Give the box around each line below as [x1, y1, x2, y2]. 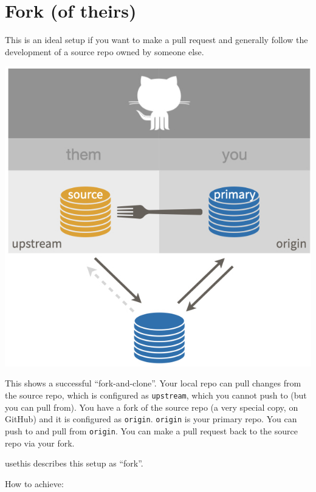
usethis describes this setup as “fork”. [5, 457, 143, 470]
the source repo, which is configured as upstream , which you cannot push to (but [5, 388, 307, 401]
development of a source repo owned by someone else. [5, 45, 204, 58]
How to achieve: [5, 477, 64, 490]
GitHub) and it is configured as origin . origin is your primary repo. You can [5, 413, 297, 425]
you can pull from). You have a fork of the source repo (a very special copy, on [5, 400, 298, 413]
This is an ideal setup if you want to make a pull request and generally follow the [5, 33, 308, 46]
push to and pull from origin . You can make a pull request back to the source [5, 424, 298, 437]
